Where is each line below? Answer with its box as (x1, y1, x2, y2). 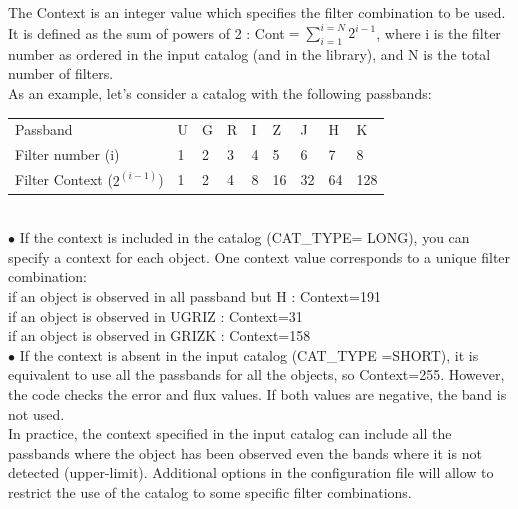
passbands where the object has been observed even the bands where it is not (8, 442, 482, 463)
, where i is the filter (376, 22, 501, 43)
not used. (8, 403, 65, 424)
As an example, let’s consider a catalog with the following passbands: (8, 83, 432, 104)
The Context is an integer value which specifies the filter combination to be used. (8, 2, 506, 22)
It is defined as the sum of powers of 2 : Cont (8, 22, 285, 43)
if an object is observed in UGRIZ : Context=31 (8, 305, 303, 326)
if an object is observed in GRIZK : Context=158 (8, 325, 311, 346)
